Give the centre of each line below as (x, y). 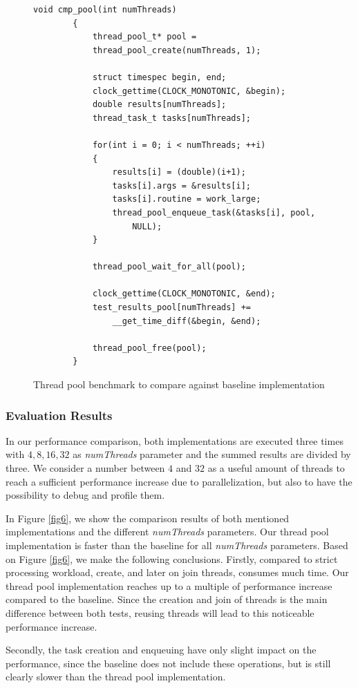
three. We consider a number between (85, 468)
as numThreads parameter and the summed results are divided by (212, 454)
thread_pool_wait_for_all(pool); (169, 267)
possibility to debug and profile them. (85, 495)
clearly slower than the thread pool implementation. (116, 677)
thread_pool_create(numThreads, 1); (177, 50)
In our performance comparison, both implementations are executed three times (175, 440)
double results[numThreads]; (159, 105)
